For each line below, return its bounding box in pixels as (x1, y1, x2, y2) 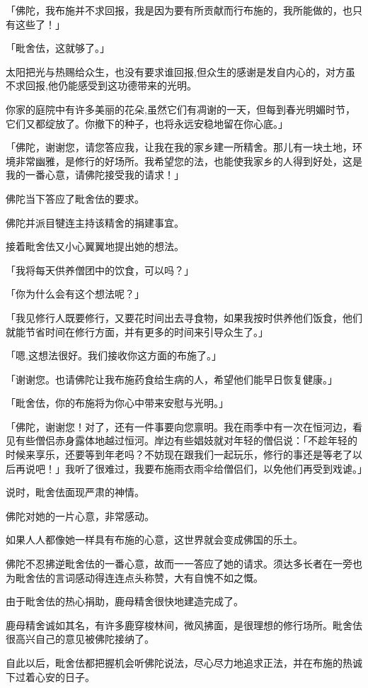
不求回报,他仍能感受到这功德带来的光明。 (6, 78, 197, 93)
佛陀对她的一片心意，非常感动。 (6, 508, 154, 523)
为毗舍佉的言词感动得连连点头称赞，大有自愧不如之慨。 (6, 570, 263, 585)
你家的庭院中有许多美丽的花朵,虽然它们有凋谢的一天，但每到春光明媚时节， (6, 101, 355, 116)
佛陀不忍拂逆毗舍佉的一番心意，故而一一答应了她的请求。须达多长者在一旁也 (6, 556, 362, 571)
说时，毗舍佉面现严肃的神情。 (6, 485, 144, 500)
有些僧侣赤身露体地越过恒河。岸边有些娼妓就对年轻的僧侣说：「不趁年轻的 (15, 433, 357, 448)
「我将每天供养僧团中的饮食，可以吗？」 (6, 262, 194, 277)
